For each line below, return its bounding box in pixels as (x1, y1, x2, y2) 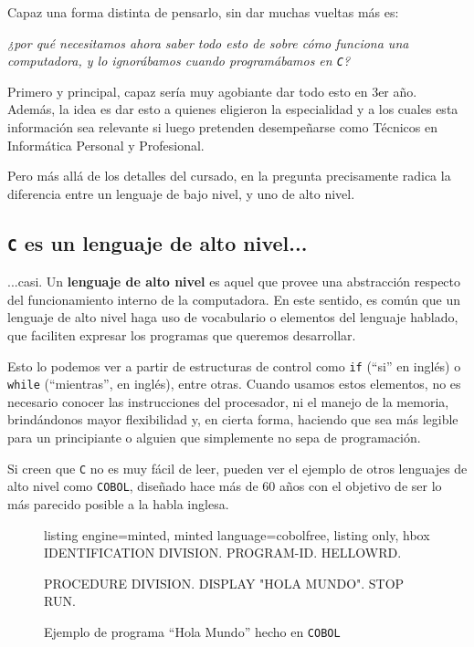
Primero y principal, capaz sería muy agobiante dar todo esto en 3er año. (7, 81, 417, 100)
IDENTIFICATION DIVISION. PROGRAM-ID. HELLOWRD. (44, 543, 402, 562)
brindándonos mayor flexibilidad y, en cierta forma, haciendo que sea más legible (7, 410, 458, 429)
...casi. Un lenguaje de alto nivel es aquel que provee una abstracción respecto (7, 272, 461, 291)
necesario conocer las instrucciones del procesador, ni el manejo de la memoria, (7, 391, 449, 411)
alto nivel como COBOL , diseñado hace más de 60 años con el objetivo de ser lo (7, 476, 442, 496)
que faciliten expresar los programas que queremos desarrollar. (7, 325, 356, 344)
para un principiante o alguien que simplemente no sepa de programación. (7, 428, 421, 447)
